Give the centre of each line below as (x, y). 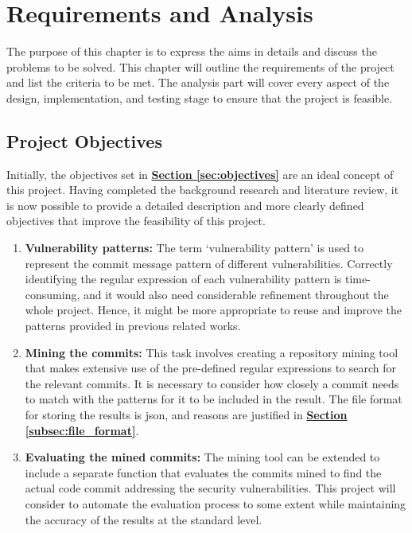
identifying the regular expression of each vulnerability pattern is (183, 279)
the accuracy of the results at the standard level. (144, 519)
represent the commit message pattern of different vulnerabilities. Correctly (209, 263)
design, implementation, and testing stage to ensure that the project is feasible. (200, 97)
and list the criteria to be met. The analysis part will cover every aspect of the (198, 82)
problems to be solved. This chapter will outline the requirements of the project (200, 66)
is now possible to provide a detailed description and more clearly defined (185, 205)
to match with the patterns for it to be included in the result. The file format (214, 399)
